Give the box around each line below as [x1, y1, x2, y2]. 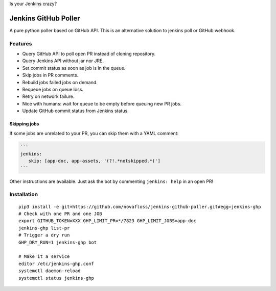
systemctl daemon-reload [18, 268, 81, 274]
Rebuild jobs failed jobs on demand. [22, 79, 98, 85]
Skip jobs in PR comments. [22, 72, 79, 78]
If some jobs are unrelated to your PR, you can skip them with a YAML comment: [9, 130, 179, 136]
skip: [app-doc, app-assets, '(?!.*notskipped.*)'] [28, 158, 160, 164]
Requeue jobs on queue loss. [22, 87, 84, 92]
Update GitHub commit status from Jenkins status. [22, 108, 129, 114]
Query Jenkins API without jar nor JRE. [22, 58, 104, 64]
